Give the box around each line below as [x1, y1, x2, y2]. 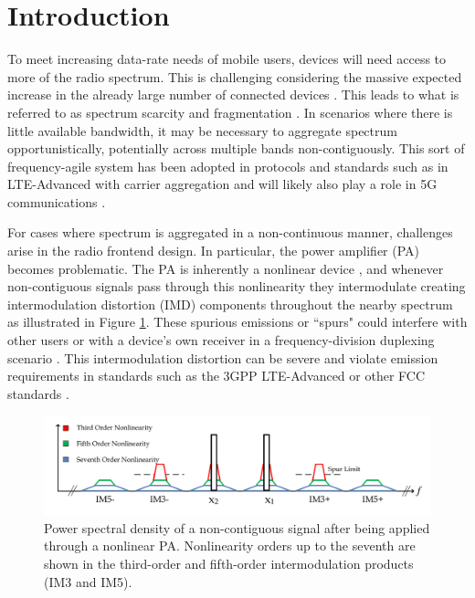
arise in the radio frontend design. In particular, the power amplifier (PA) [7, 241, 420, 260]
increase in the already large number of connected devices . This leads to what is [7, 85, 459, 104]
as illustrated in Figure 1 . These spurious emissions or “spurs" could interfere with [7, 312, 468, 331]
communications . [7, 192, 106, 211]
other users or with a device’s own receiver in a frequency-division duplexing [7, 330, 435, 350]
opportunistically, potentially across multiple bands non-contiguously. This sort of [7, 139, 465, 158]
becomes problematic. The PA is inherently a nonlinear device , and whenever [7, 258, 444, 278]
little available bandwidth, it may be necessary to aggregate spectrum [7, 121, 397, 140]
